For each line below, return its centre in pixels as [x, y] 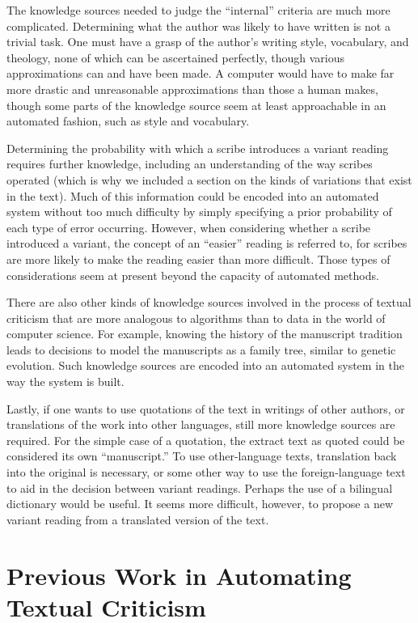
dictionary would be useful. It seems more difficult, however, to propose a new [200, 504]
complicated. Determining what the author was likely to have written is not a [198, 25]
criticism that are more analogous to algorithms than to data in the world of [196, 318]
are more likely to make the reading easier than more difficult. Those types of [198, 259]
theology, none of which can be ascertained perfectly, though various [175, 57]
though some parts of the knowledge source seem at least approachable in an [196, 105]
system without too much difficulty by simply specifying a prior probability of [199, 212]
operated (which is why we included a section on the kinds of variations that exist [209, 179]
